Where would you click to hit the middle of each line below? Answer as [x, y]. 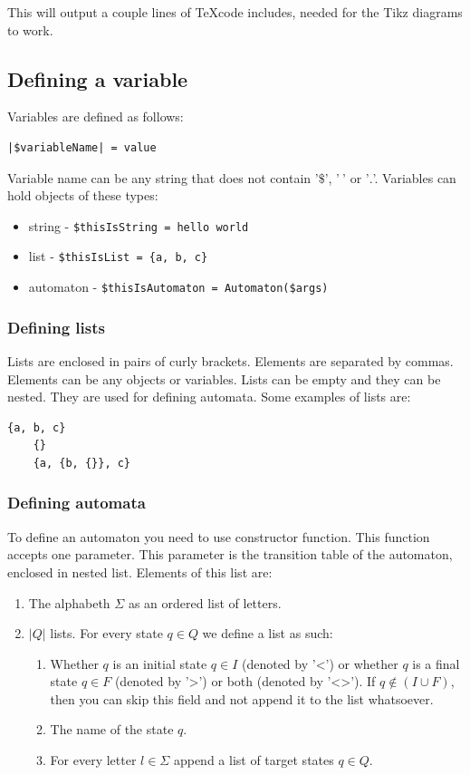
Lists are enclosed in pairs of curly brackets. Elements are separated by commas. [230, 360]
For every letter [93, 760]
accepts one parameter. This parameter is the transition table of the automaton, [230, 554]
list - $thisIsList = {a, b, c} [118, 256]
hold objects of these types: [83, 195]
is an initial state [160, 663]
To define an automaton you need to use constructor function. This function [219, 536]
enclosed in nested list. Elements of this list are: [140, 572]
